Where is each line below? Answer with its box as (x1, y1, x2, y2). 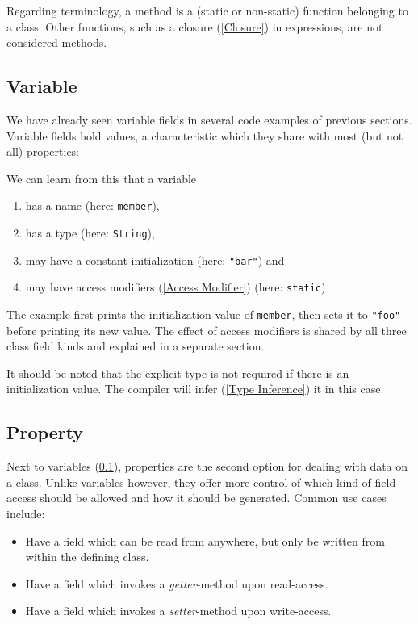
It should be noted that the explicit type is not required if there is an (6, 364, 349, 381)
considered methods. (6, 34, 107, 51)
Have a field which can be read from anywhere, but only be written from (25, 532, 385, 549)
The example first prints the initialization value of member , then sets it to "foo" (6, 305, 401, 322)
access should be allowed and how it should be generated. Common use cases (6, 489, 387, 506)
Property (6, 420, 84, 445)
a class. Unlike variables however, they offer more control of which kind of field (6, 473, 396, 490)
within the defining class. (25, 548, 149, 565)
